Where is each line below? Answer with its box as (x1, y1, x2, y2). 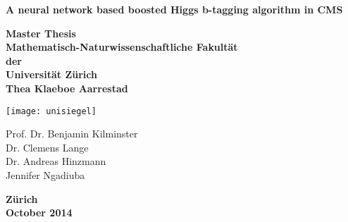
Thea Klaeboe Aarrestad (6, 80, 128, 95)
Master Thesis (6, 25, 76, 40)
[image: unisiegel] (6, 106, 97, 116)
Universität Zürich (6, 67, 97, 82)
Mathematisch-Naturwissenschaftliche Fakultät (6, 39, 238, 54)
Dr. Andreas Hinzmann (6, 154, 106, 168)
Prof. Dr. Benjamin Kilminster (6, 126, 138, 141)
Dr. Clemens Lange (6, 140, 89, 154)
